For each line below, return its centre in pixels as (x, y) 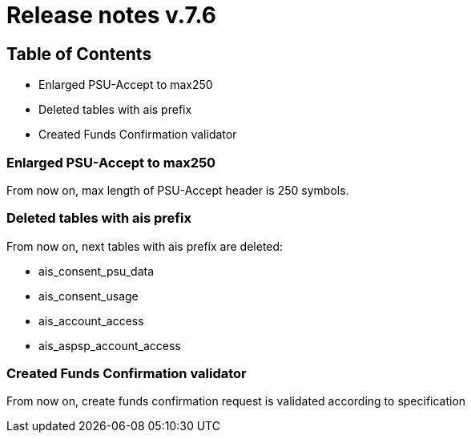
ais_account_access (91, 320)
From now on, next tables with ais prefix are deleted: (145, 246)
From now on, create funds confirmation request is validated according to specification (236, 401)
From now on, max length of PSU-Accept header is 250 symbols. (178, 190)
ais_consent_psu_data (97, 271)
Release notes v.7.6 (111, 15)
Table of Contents (79, 54)
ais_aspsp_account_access (110, 345)
